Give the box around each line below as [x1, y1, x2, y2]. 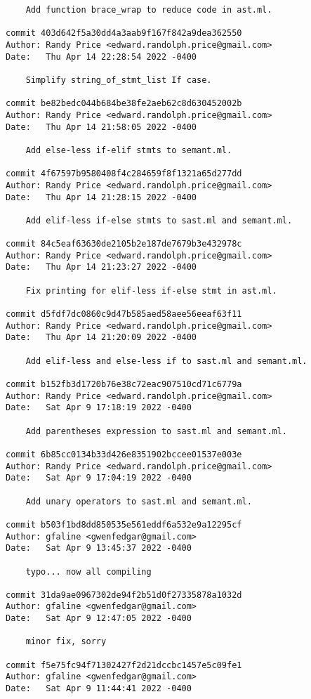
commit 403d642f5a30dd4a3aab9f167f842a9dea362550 [6, 28, 242, 39]
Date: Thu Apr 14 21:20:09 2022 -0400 [6, 332, 197, 343]
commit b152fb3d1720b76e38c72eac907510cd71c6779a [6, 379, 242, 389]
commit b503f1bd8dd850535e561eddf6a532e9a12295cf [6, 519, 242, 530]
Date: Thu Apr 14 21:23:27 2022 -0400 [6, 262, 197, 273]
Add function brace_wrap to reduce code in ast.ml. [25, 5, 272, 15]
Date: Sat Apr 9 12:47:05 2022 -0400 [6, 613, 192, 624]
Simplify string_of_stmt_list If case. [25, 74, 212, 85]
